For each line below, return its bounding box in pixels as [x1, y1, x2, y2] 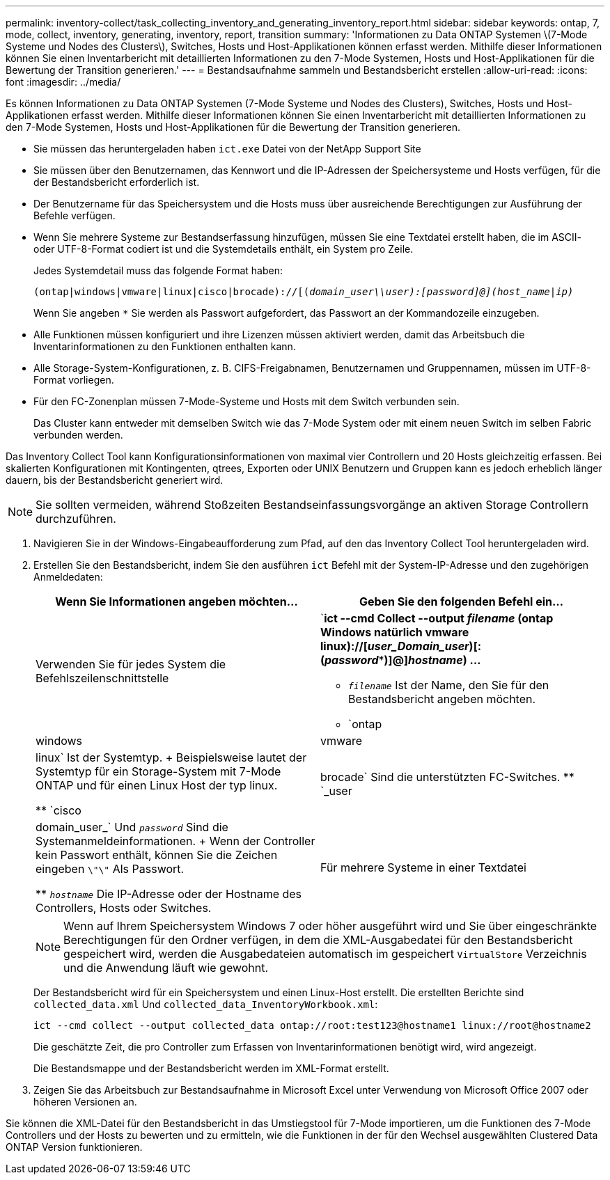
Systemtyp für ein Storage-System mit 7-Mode [36, 764, 281, 778]
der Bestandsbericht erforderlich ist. [33, 176, 200, 188]
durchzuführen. [36, 512, 116, 526]
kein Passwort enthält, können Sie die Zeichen [36, 848, 278, 862]
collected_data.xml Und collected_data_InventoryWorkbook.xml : [33, 998, 378, 1010]
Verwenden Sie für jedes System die [36, 657, 226, 671]
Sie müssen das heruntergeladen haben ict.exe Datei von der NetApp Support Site [33, 143, 421, 155]
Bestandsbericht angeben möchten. [348, 692, 536, 706]
